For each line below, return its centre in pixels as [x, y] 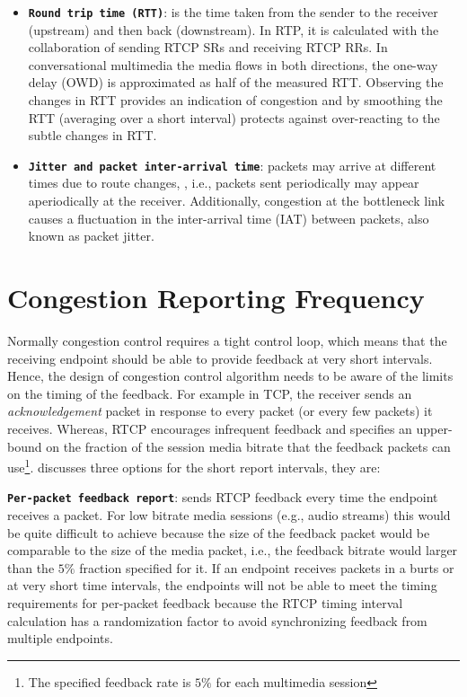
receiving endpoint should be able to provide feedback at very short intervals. [220, 358]
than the [31, 567]
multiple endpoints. [60, 638]
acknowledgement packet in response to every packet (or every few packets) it [220, 411]
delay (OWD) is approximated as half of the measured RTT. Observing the [236, 82]
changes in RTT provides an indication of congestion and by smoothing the [235, 100]
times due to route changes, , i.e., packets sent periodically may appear [224, 183]
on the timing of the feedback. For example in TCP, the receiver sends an [210, 393]
